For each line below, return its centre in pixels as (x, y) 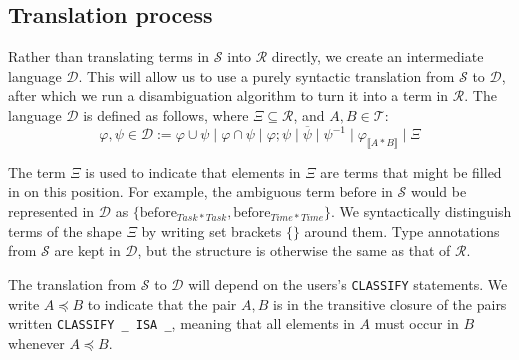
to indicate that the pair (162, 303)
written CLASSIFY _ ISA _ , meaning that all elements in (181, 323)
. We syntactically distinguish (421, 211)
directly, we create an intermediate (377, 56)
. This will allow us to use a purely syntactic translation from (266, 75)
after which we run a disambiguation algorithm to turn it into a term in (228, 95)
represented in (51, 211)
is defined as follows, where (166, 114)
